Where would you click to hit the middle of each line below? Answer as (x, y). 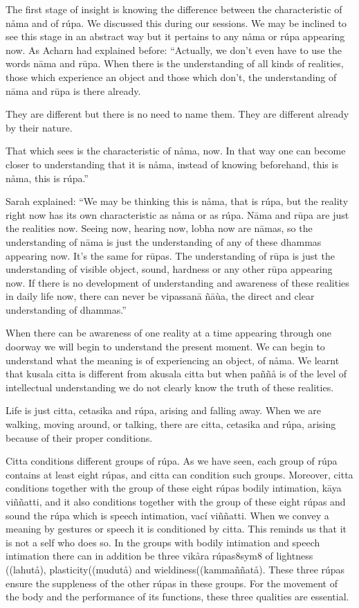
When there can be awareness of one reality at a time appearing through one (168, 333)
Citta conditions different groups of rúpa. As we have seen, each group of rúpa (172, 461)
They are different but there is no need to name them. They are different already (177, 114)
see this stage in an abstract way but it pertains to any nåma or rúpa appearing (175, 36)
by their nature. (39, 127)
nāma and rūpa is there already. (73, 90)
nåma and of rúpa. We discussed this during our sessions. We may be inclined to (176, 23)
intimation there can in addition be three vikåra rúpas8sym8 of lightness (159, 556)
